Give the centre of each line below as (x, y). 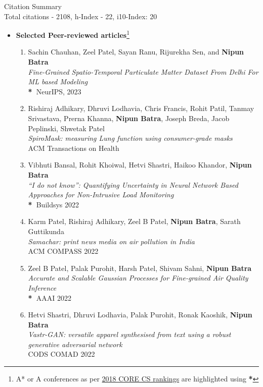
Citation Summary (33, 6)
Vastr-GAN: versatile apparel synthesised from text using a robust (129, 334)
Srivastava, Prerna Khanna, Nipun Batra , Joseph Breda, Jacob (129, 118)
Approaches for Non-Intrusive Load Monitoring (101, 195)
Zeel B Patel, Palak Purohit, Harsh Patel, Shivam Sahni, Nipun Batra (140, 268)
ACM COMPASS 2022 (63, 251)
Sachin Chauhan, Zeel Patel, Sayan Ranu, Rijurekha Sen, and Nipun (136, 52)
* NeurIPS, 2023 (55, 91)
